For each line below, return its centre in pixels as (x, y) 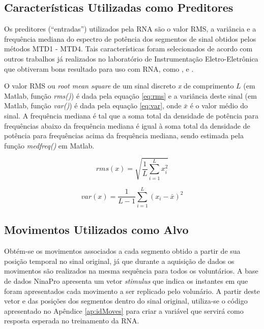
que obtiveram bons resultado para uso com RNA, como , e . (99, 68)
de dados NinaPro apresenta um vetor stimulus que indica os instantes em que (126, 280)
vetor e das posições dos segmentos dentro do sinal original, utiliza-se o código (126, 301)
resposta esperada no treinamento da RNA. (72, 321)
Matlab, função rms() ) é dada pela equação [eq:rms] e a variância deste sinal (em (130, 95)
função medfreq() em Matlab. (49, 145)
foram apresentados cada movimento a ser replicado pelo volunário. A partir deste (132, 291)
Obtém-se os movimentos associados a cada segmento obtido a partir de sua (122, 251)
